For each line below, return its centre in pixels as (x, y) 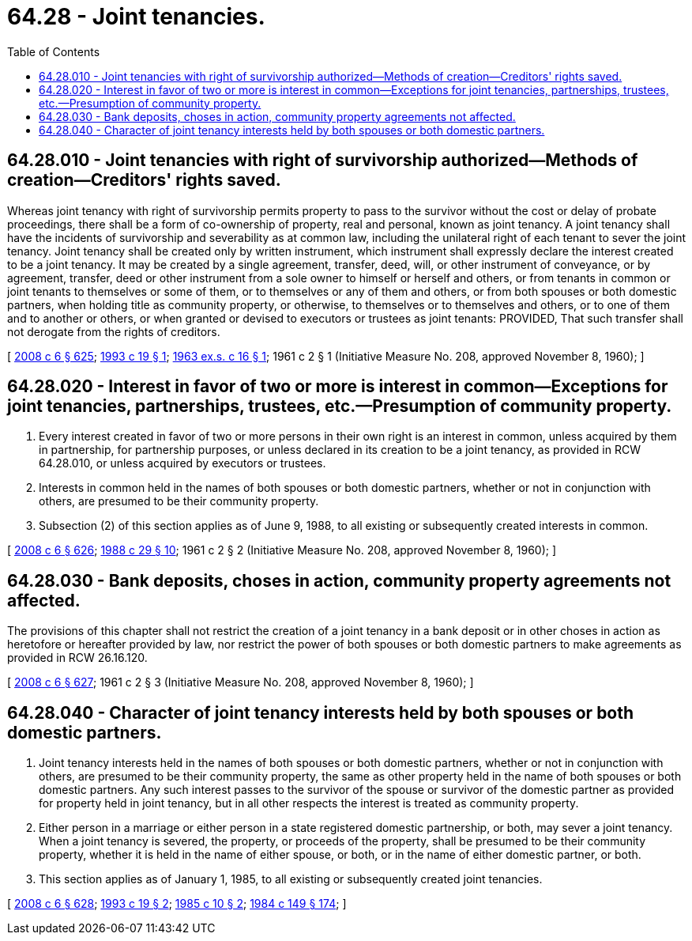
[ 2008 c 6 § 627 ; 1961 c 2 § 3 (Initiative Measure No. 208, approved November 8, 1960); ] (241, 682)
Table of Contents (54, 51)
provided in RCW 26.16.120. (77, 658)
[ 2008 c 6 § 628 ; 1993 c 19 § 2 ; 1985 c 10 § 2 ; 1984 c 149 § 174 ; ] (177, 904)
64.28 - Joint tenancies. (136, 17)
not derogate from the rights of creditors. (114, 331)
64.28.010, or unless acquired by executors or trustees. (182, 463)
